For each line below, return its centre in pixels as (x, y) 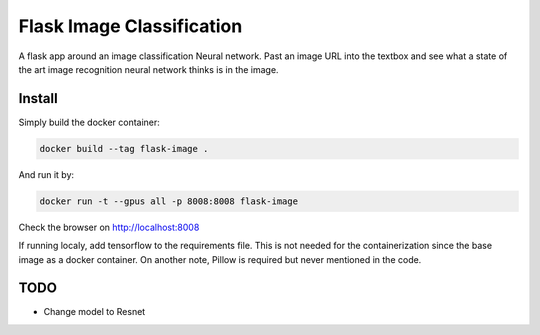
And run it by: (46, 174)
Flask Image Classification (130, 26)
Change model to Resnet (94, 312)
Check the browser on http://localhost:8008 (109, 227)
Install (38, 98)
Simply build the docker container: (89, 122)
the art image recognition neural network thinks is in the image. (148, 69)
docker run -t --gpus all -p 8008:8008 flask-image (169, 201)
